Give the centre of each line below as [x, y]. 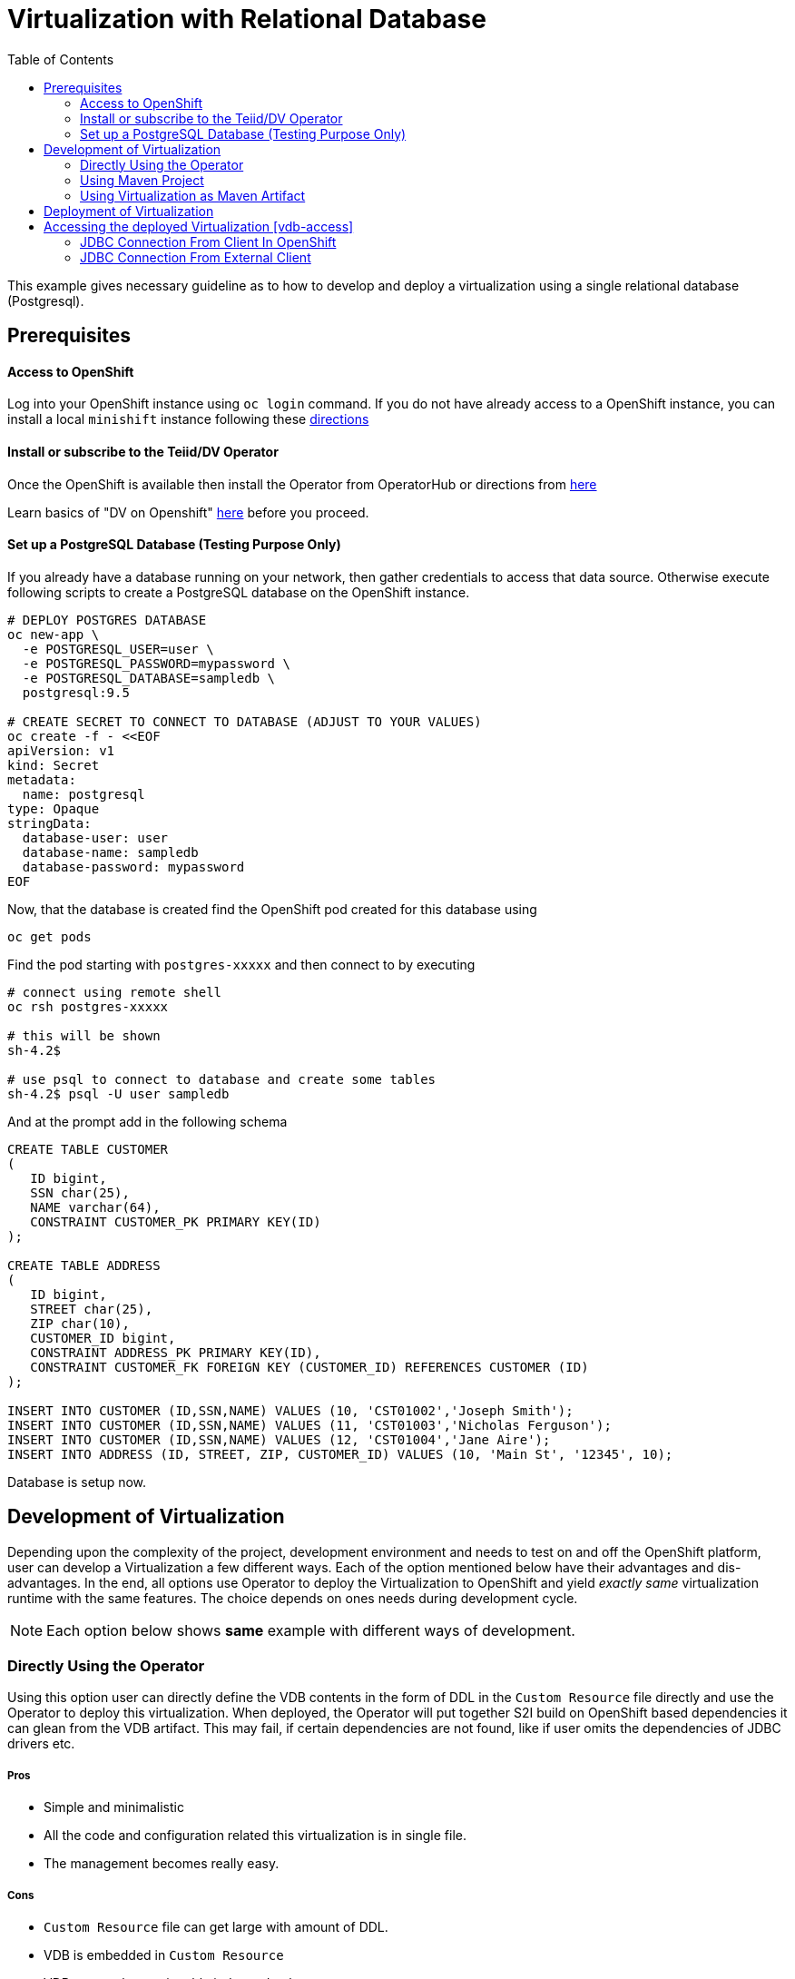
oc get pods [49, 936]
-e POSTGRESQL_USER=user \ [118, 649]
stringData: [49, 823]
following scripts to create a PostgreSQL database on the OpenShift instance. [239, 592]
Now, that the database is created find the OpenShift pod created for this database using [272, 909]
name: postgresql [83, 794]
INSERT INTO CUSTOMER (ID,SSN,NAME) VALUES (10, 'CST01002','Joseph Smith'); [290, 1410]
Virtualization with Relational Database [247, 19]
